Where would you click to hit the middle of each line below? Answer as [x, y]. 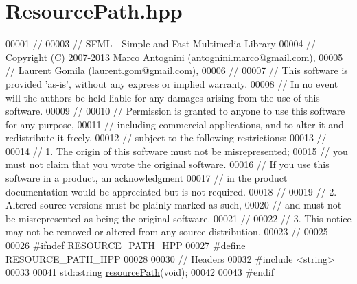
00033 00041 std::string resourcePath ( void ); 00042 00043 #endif [140, 272]
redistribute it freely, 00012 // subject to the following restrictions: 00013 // [166, 138]
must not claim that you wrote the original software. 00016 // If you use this [168, 164]
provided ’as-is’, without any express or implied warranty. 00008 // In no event [172, 83]
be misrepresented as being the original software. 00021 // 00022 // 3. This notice [178, 218]
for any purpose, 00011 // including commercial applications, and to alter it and [175, 124]
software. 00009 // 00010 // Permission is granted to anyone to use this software [175, 111]
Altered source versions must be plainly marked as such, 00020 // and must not [174, 205]
